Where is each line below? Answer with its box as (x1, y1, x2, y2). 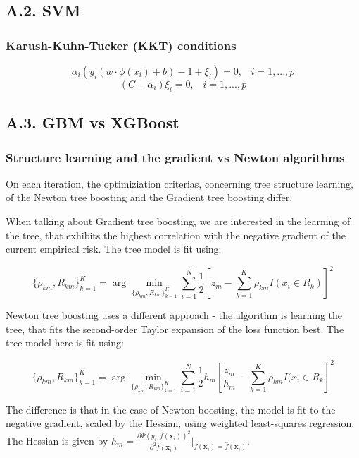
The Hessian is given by (6, 433, 108, 447)
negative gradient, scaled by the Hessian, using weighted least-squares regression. (6, 416, 355, 430)
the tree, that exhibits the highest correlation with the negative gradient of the (6, 227, 346, 242)
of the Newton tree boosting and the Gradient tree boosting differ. (6, 190, 293, 205)
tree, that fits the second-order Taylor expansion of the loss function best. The (6, 321, 344, 336)
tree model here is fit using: (6, 335, 124, 350)
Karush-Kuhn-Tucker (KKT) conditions (6, 36, 237, 54)
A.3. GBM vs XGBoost (6, 112, 179, 133)
